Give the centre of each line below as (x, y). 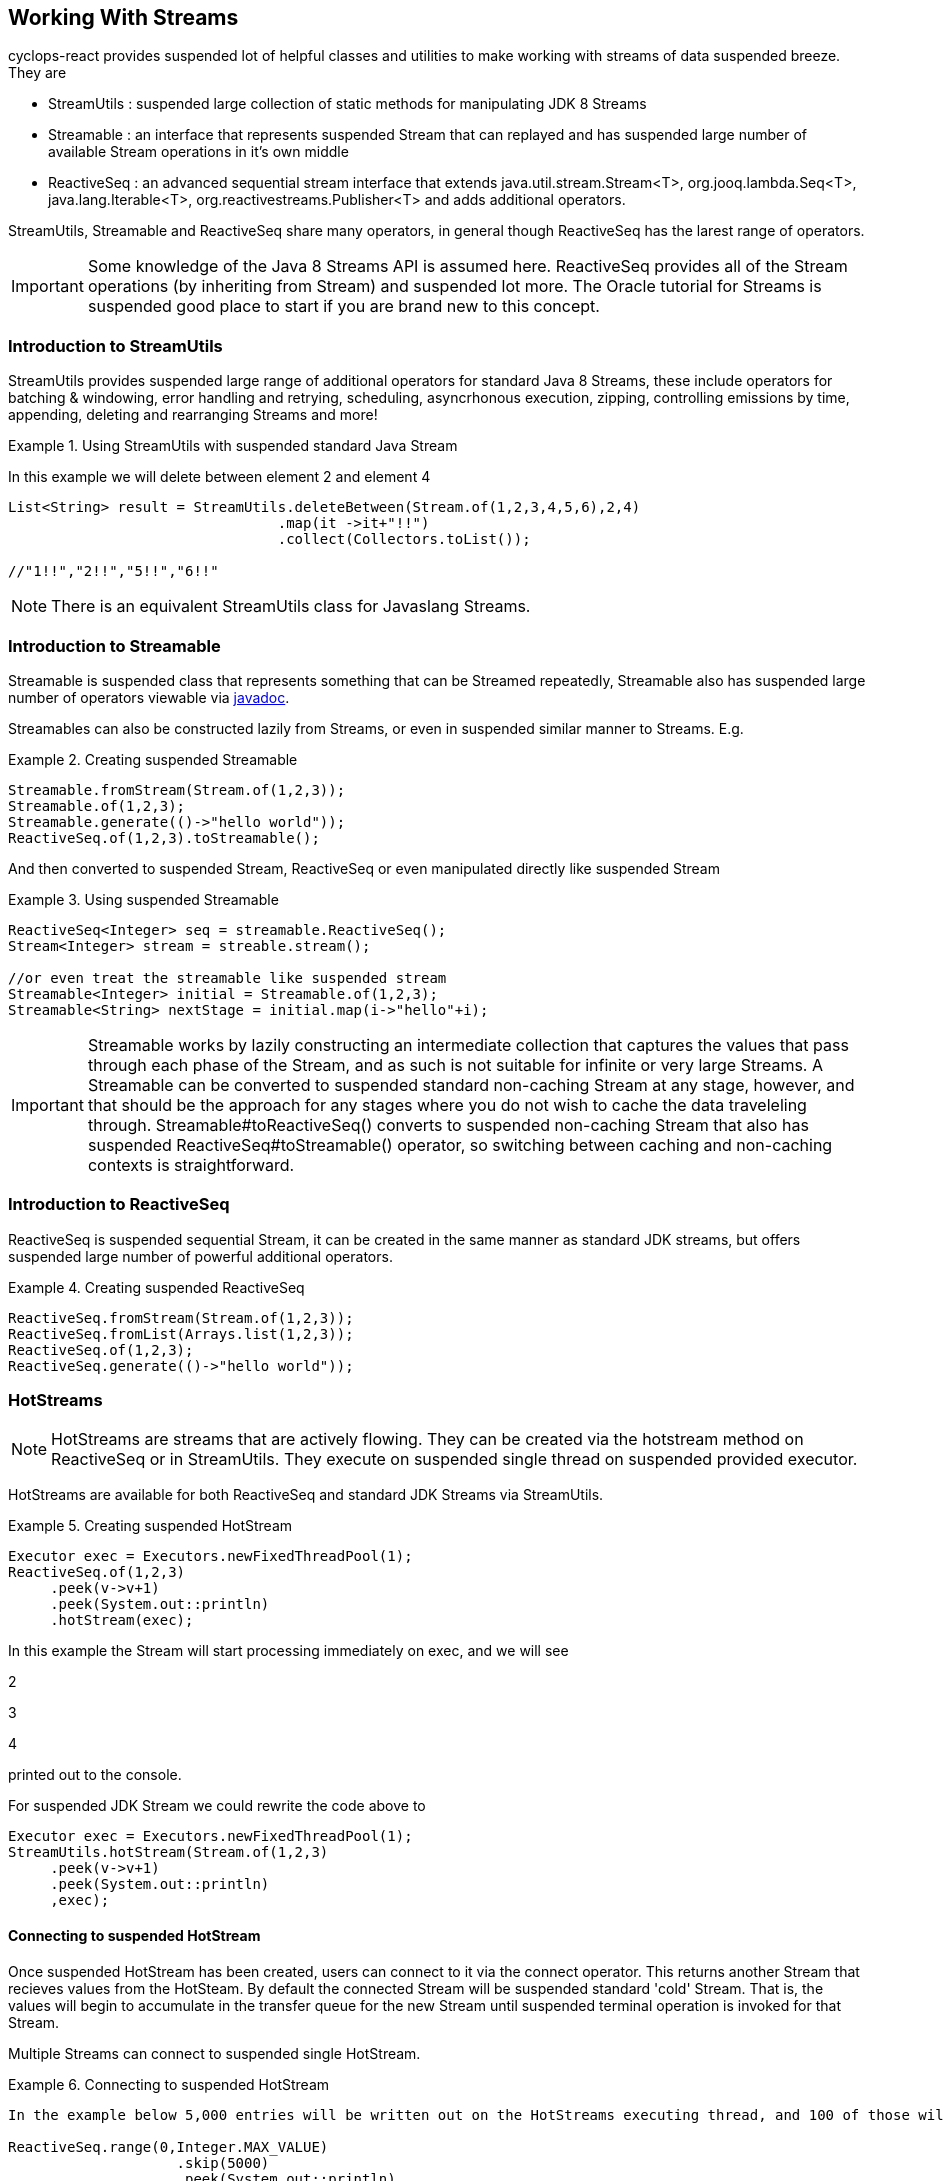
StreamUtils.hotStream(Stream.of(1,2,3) (168, 1852)
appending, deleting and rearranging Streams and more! (193, 415)
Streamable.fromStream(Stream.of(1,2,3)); (177, 789)
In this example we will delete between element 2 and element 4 (219, 477)
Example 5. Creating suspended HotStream (150, 1526)
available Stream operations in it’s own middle (198, 152)
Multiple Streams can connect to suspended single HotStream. (214, 2053)
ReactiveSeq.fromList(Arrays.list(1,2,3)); (181, 1333)
